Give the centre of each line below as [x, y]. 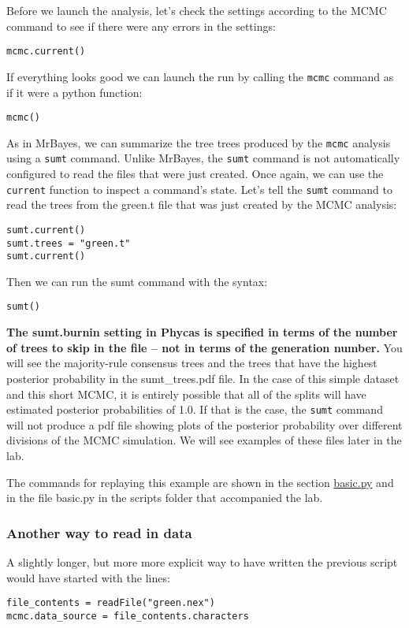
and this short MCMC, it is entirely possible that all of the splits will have [186, 394]
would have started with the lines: [88, 577]
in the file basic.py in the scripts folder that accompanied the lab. [165, 498]
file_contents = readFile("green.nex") [111, 603]
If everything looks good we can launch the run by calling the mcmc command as [200, 76]
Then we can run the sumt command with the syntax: [137, 281]
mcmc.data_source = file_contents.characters [128, 616]
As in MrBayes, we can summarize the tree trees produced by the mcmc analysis [199, 142]
